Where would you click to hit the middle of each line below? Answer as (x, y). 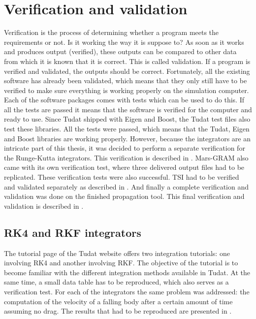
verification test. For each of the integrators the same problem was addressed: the (127, 291)
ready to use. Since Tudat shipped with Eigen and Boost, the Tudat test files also (127, 119)
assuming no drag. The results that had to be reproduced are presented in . (118, 311)
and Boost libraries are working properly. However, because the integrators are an (128, 138)
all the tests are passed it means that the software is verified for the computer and (128, 109)
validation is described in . (44, 206)
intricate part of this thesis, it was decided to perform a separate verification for (125, 148)
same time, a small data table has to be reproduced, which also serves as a (116, 282)
